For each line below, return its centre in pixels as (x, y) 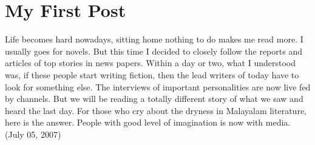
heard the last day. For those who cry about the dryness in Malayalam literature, (156, 110)
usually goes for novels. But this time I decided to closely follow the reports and (154, 51)
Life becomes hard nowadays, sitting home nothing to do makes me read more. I (154, 39)
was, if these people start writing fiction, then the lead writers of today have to (152, 74)
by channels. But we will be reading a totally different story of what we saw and (154, 99)
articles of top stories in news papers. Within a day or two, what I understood (150, 63)
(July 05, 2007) (33, 134)
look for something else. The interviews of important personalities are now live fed (158, 86)
